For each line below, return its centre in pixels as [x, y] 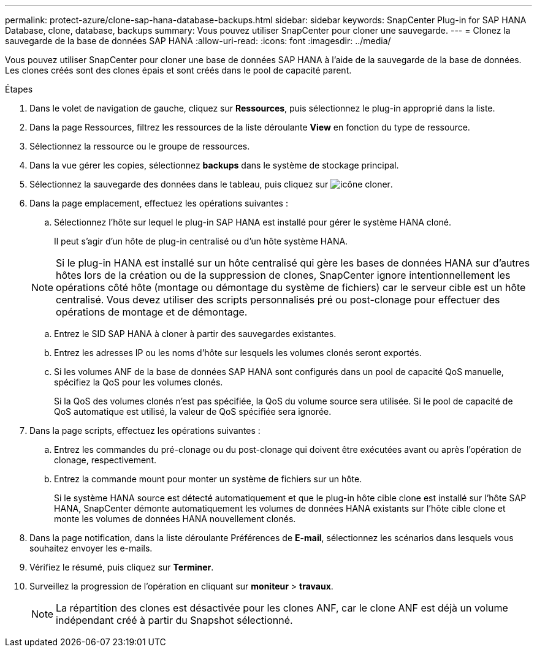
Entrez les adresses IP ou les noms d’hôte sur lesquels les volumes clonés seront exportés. [238, 353]
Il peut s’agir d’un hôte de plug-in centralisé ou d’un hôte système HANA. [201, 241]
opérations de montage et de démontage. [152, 312]
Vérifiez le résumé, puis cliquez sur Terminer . [122, 567]
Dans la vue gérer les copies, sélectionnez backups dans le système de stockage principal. [214, 165]
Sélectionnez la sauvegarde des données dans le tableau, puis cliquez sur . [211, 184]
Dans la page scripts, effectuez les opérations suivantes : [145, 430]
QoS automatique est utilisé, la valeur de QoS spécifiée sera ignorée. [193, 411]
